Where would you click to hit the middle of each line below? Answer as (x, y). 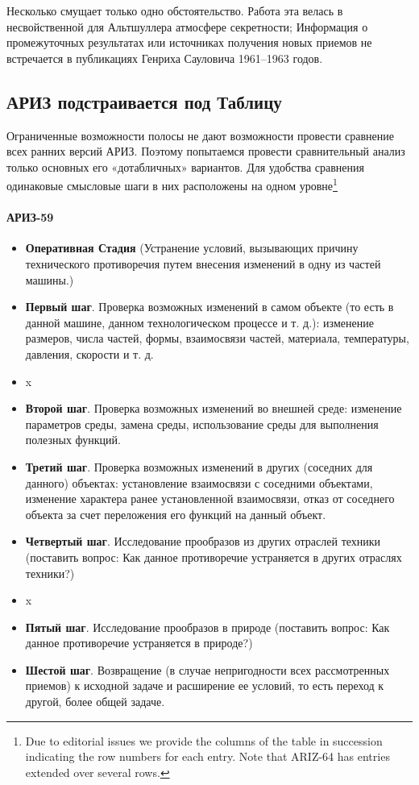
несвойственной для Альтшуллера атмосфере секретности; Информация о (187, 26)
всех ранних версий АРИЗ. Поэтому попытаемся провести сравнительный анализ (206, 151)
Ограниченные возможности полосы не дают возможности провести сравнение (200, 135)
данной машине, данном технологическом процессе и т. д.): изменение (199, 322)
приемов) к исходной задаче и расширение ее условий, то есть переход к (205, 685)
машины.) (50, 279)
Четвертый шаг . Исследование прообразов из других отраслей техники (203, 541)
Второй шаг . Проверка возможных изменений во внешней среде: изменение (214, 408)
